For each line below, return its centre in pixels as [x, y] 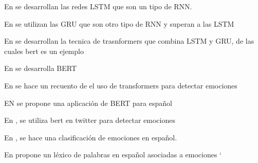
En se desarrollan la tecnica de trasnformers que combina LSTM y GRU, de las [129, 41]
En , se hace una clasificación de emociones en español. [91, 137]
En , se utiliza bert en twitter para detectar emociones [90, 120]
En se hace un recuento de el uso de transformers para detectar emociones [121, 85]
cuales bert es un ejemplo [44, 51]
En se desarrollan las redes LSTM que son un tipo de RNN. [98, 6]
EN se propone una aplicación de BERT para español [88, 103]
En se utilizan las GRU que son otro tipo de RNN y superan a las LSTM [119, 23]
